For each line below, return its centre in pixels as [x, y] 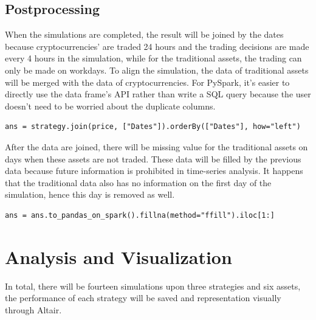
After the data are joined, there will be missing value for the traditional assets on [156, 146]
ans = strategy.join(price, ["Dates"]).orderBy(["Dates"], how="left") [153, 127]
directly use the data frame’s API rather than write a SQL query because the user [158, 94]
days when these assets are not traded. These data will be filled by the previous [153, 158]
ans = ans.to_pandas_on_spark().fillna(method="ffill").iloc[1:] [140, 215]
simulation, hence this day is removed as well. [90, 194]
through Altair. [33, 309]
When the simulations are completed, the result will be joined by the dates [144, 34]
